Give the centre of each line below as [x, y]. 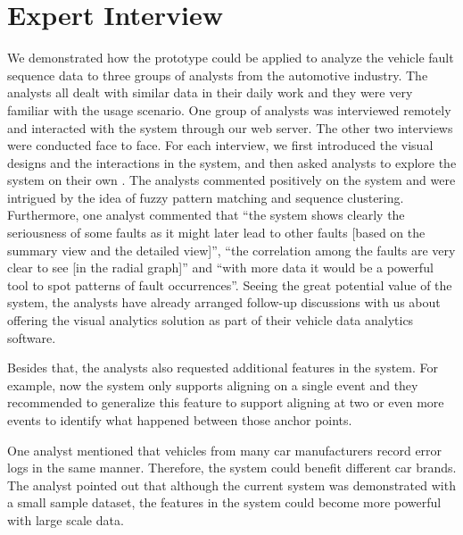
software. [32, 337]
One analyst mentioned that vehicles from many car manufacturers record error [225, 450]
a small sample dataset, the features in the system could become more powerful [224, 502]
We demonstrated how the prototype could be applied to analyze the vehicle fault [231, 58]
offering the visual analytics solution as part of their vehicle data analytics [211, 320]
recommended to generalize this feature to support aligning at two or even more [226, 402]
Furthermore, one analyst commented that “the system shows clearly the [206, 215]
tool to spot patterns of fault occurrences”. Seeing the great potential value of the [230, 284]
